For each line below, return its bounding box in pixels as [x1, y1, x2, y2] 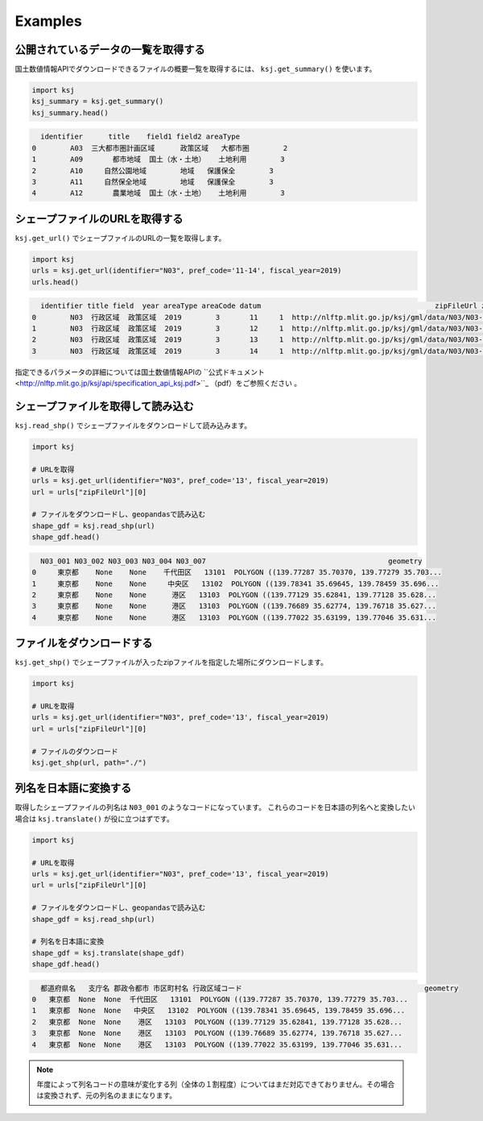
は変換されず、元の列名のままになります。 [36, 1090, 177, 1100]
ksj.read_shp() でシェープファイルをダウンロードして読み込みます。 [14, 421, 252, 430]
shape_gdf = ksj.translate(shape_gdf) [31, 948, 185, 957]
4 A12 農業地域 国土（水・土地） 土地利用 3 [31, 189, 285, 197]
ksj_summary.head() [31, 108, 109, 117]
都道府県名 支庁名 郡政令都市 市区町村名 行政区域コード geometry [40, 983, 459, 993]
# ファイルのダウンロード [31, 746, 118, 756]
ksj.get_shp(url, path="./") [31, 758, 147, 767]
